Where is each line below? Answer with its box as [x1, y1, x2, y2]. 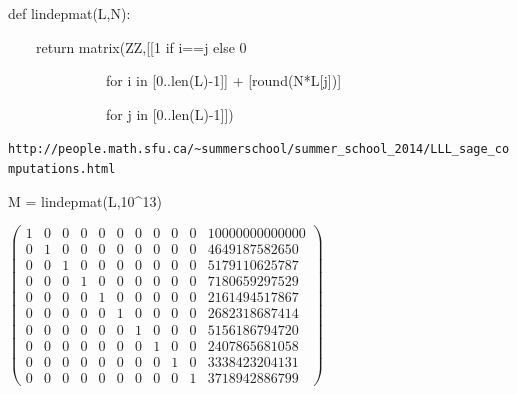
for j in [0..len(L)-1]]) [105, 103, 234, 124]
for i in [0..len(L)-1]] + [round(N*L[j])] [105, 70, 342, 91]
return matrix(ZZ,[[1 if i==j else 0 [35, 36, 247, 57]
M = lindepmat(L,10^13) [8, 190, 162, 211]
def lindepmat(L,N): [8, 3, 131, 23]
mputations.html [8, 162, 116, 177]
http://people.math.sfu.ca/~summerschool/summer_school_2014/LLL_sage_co [8, 142, 510, 157]
